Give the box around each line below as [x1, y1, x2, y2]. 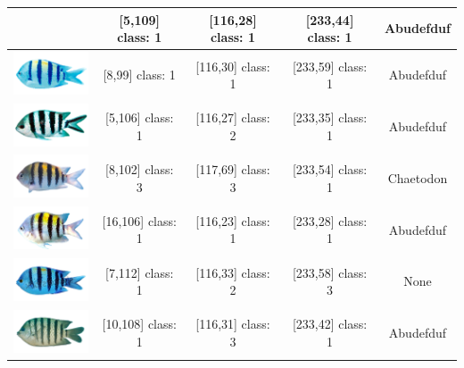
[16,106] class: [102, 211, 177, 230]
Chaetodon [387, 168, 448, 187]
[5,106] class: [105, 108, 174, 127]
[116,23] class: [195, 211, 270, 230]
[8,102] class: [105, 160, 174, 179]
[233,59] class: [292, 56, 368, 75]
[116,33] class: [195, 263, 270, 281]
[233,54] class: [292, 160, 368, 179]
